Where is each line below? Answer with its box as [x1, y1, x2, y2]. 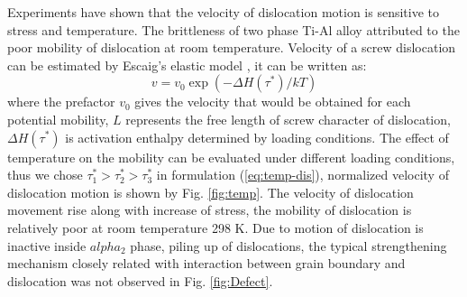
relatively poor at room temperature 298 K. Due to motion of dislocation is [7, 218, 424, 237]
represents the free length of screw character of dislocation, [125, 109, 451, 128]
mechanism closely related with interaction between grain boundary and [7, 254, 406, 273]
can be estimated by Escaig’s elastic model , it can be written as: [7, 55, 367, 74]
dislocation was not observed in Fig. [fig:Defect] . [7, 271, 273, 290]
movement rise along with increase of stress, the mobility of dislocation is [7, 200, 412, 219]
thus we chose [7, 165, 83, 184]
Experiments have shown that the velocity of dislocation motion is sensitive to [7, 3, 440, 21]
